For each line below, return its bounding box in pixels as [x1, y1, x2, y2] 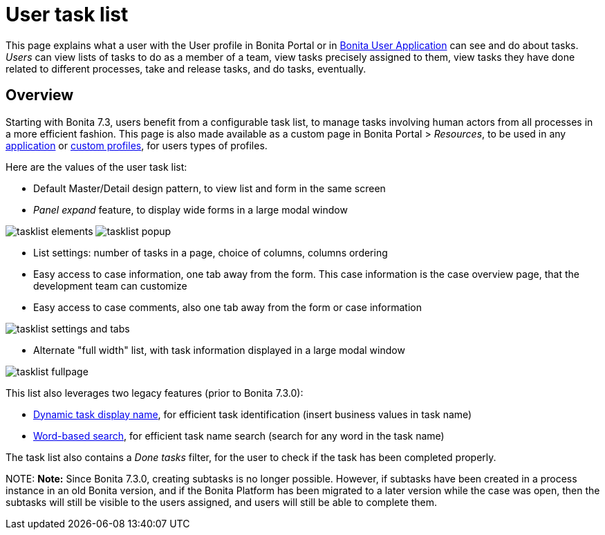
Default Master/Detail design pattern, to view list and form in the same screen [33, 182, 386, 194]
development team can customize [33, 279, 187, 292]
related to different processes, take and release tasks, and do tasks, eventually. [6, 62, 366, 75]
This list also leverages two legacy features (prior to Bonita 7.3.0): [6, 386, 304, 399]
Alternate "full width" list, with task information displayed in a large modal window [33, 344, 405, 356]
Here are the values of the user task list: [6, 160, 187, 173]
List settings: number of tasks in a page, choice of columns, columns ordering [33, 246, 388, 259]
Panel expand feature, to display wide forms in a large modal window [33, 203, 348, 216]
